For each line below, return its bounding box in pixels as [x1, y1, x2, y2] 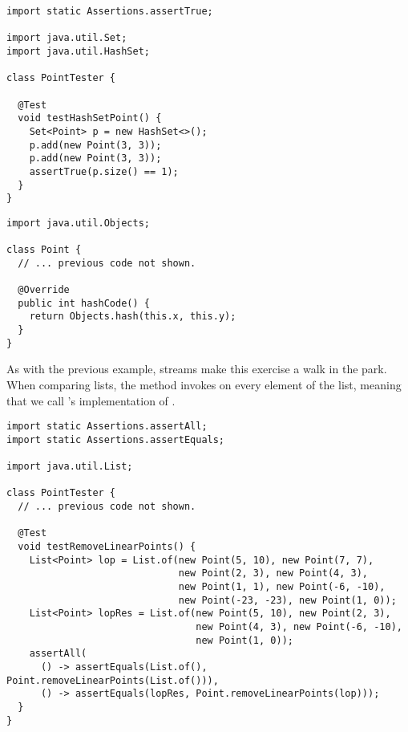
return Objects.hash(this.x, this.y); [29, 311, 236, 323]
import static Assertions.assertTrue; [6, 6, 213, 17]
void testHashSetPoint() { [18, 112, 162, 124]
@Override [18, 284, 70, 296]
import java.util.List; [6, 461, 133, 473]
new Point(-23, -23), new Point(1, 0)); [178, 594, 397, 606]
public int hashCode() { [18, 297, 150, 309]
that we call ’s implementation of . [6, 392, 176, 409]
